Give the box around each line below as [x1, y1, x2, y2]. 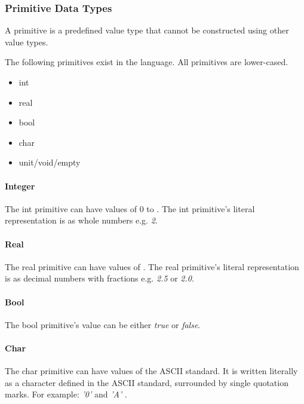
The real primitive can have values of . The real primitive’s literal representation [5, 260, 299, 273]
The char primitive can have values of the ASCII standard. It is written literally [5, 365, 298, 377]
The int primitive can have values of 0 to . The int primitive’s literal [5, 202, 255, 215]
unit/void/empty [19, 156, 81, 169]
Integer [5, 179, 35, 192]
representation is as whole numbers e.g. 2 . [5, 214, 158, 227]
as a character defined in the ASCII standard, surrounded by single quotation [5, 376, 288, 388]
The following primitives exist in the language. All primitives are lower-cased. [5, 56, 288, 68]
